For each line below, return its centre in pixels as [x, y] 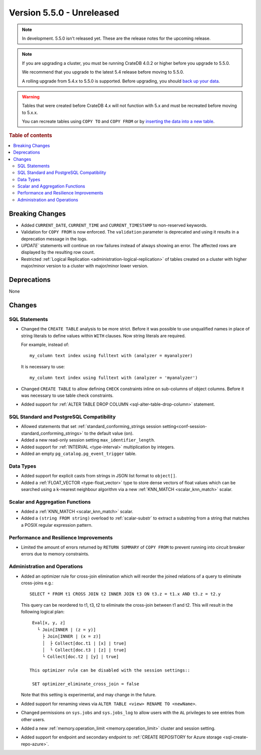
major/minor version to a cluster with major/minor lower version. [85, 266]
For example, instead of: [45, 345]
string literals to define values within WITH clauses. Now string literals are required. [103, 336]
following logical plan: [43, 612]
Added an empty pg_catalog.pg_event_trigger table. [79, 454]
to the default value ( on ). [109, 433]
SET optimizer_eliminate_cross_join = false [86, 684]
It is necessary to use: [43, 366]
